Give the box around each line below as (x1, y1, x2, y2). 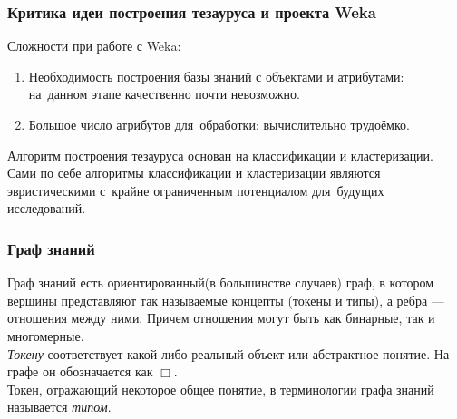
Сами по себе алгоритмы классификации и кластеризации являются (7, 163, 381, 182)
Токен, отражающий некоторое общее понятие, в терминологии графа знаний (7, 379, 434, 398)
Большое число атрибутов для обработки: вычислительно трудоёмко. (28, 115, 410, 133)
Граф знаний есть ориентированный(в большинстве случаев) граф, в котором (7, 273, 434, 292)
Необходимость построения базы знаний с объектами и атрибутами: (28, 66, 404, 85)
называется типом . (7, 397, 112, 416)
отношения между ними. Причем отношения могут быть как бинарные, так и (7, 308, 435, 327)
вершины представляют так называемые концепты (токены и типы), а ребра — (7, 290, 444, 309)
